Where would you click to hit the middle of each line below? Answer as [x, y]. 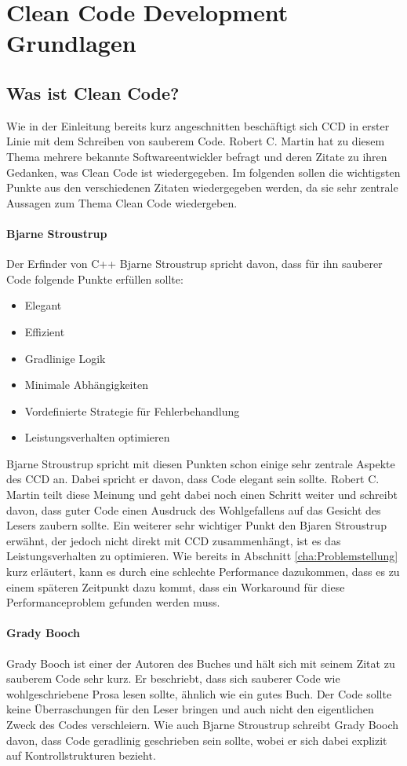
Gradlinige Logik [65, 358]
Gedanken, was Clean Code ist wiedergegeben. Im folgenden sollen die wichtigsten [203, 172]
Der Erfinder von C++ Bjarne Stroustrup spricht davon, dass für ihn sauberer [194, 264]
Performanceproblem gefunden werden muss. [113, 602]
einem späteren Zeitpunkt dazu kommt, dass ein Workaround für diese [176, 586]
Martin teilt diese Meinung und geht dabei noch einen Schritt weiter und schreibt [202, 495]
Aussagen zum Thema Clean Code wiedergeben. [122, 202]
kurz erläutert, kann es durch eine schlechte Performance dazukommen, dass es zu [203, 572]
